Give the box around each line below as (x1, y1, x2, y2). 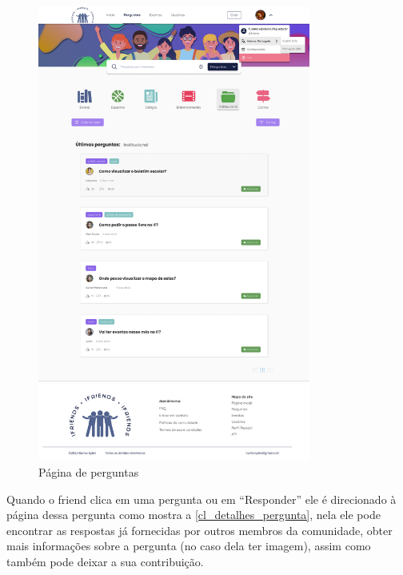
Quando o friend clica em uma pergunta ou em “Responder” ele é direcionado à (6, 490, 397, 507)
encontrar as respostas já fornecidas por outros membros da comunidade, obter (6, 521, 393, 538)
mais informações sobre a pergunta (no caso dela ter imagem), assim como (6, 537, 371, 554)
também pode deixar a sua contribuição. (6, 553, 204, 570)
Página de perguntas (38, 464, 139, 481)
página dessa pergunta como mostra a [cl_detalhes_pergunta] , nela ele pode (6, 506, 381, 523)
